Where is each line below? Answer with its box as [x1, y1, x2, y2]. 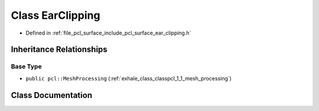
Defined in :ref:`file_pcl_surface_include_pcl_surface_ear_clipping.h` [25, 29, 191, 36]
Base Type [11, 62, 42, 70]
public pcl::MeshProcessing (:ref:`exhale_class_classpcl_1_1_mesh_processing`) [25, 75, 232, 82]
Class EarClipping [11, 9, 100, 22]
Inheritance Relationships [11, 45, 108, 55]
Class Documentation [11, 90, 93, 100]
